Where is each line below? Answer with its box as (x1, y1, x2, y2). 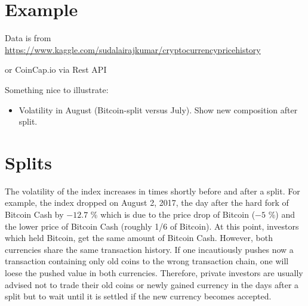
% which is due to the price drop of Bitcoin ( (90, 208, 255, 220)
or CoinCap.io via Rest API (5, 63, 107, 76)
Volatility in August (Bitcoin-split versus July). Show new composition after (19, 103, 298, 116)
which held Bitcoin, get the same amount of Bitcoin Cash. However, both (5, 231, 273, 244)
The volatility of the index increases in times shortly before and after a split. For (5, 184, 300, 197)
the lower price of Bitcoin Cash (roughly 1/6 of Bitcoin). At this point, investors (5, 220, 299, 232)
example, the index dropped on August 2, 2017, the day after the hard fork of (5, 196, 289, 209)
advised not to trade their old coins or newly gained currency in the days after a (5, 278, 299, 290)
